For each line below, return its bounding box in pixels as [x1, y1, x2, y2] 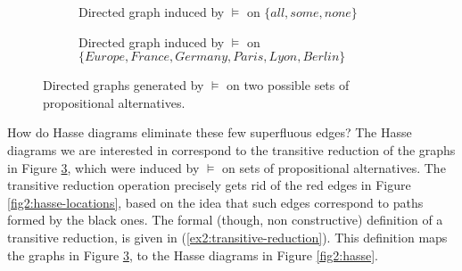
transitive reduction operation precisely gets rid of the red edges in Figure [7, 176, 411, 194]
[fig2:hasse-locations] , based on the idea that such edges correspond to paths [7, 193, 424, 211]
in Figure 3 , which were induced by [7, 158, 200, 177]
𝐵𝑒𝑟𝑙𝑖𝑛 [302, 51, 340, 64]
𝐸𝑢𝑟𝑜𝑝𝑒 [85, 51, 126, 64]
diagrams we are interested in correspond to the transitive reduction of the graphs [7, 140, 456, 159]
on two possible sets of [227, 76, 350, 94]
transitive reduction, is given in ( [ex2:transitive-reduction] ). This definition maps [7, 227, 448, 246]
